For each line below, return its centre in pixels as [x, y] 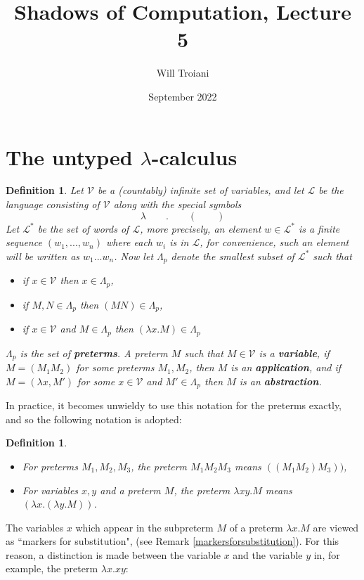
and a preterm [130, 490]
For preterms [50, 466]
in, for [327, 554]
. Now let [134, 256]
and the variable [268, 554]
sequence [24, 242]
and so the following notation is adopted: [94, 419]
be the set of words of [83, 228]
